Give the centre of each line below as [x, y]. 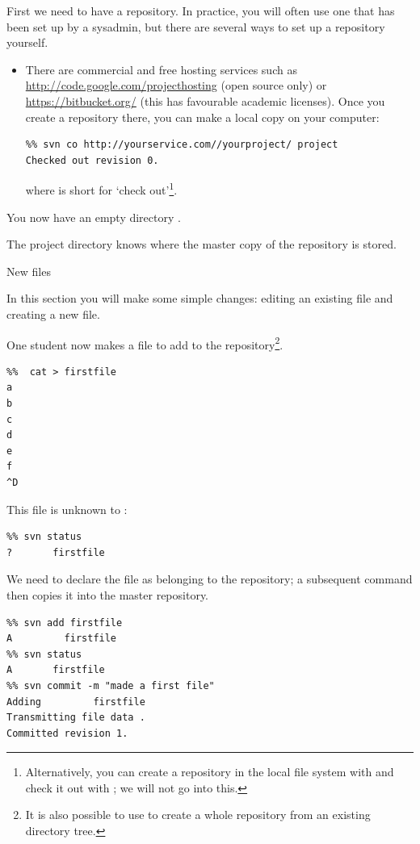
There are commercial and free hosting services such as [161, 69]
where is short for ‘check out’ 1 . [101, 188]
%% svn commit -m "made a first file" [111, 685]
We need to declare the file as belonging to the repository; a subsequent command [210, 579]
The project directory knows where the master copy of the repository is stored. [202, 244]
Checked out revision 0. [92, 160]
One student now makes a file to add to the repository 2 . [145, 343]
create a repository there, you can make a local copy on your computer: [202, 117]
